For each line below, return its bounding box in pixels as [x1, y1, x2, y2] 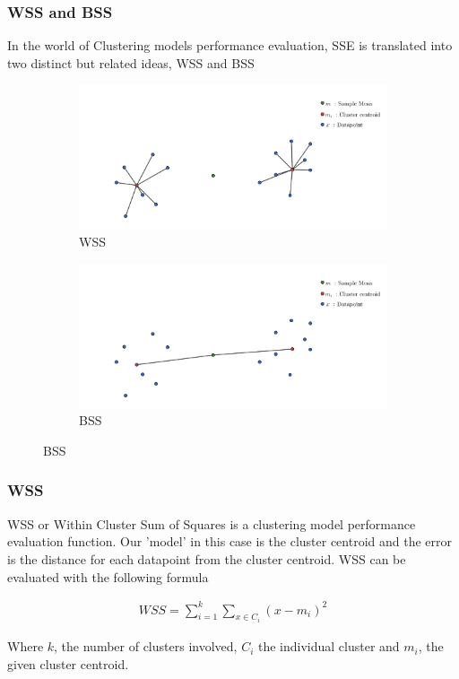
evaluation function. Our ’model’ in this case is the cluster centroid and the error [7, 532, 453, 551]
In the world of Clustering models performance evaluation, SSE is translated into [7, 36, 453, 55]
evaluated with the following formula [7, 567, 209, 586]
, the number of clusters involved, [54, 637, 238, 656]
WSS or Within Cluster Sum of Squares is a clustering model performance [7, 514, 416, 533]
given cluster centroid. [7, 654, 129, 673]
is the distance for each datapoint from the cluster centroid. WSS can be [7, 549, 406, 568]
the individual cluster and [257, 637, 400, 656]
